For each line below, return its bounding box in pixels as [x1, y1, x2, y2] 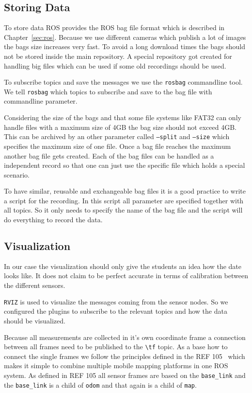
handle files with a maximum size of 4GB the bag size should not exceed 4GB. [4, 122, 236, 132]
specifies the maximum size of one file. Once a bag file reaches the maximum [4, 141, 231, 151]
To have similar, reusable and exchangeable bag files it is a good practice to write [4, 186, 246, 196]
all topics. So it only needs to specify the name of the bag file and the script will [4, 205, 243, 215]
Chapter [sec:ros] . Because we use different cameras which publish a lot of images [4, 32, 246, 42]
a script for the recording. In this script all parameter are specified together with [4, 195, 244, 205]
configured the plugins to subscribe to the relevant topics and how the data [4, 306, 227, 316]
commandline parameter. [4, 96, 78, 106]
